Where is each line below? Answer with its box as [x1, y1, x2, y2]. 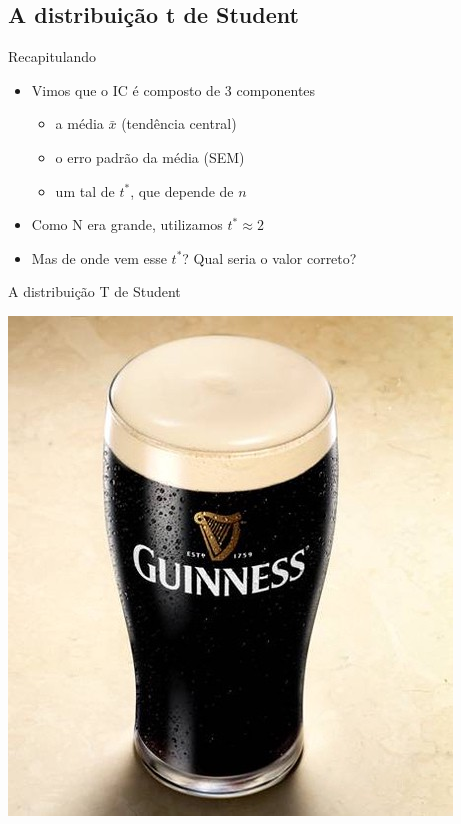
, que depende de [130, 180, 234, 201]
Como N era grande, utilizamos [31, 214, 223, 235]
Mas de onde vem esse [31, 247, 167, 268]
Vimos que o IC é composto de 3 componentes [31, 79, 316, 100]
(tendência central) [121, 113, 237, 134]
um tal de [55, 180, 115, 201]
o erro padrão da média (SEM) [55, 146, 245, 167]
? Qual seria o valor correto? [182, 247, 357, 268]
